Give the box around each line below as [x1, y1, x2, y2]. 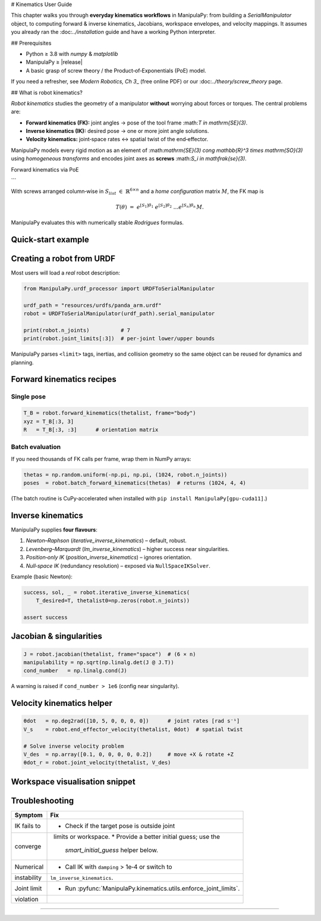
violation [14, 895, 39, 903]
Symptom [14, 811, 43, 819]
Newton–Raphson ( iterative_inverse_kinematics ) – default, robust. [26, 537, 187, 544]
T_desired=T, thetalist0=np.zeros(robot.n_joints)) [36, 598, 190, 604]
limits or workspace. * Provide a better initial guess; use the [53, 832, 220, 841]
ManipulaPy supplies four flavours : [11, 526, 97, 533]
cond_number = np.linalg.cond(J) [23, 667, 127, 674]
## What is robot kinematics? [11, 89, 83, 96]
